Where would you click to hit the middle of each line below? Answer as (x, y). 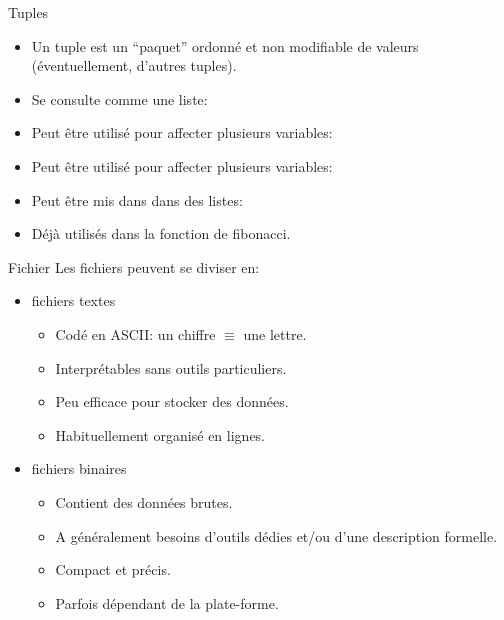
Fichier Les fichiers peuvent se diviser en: (134, 266)
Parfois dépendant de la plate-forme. (167, 602)
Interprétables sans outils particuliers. (171, 367)
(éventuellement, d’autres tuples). (134, 65)
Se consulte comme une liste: (119, 98)
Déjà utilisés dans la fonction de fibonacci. (161, 233)
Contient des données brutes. (144, 501)
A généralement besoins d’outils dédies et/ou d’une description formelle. (276, 535)
